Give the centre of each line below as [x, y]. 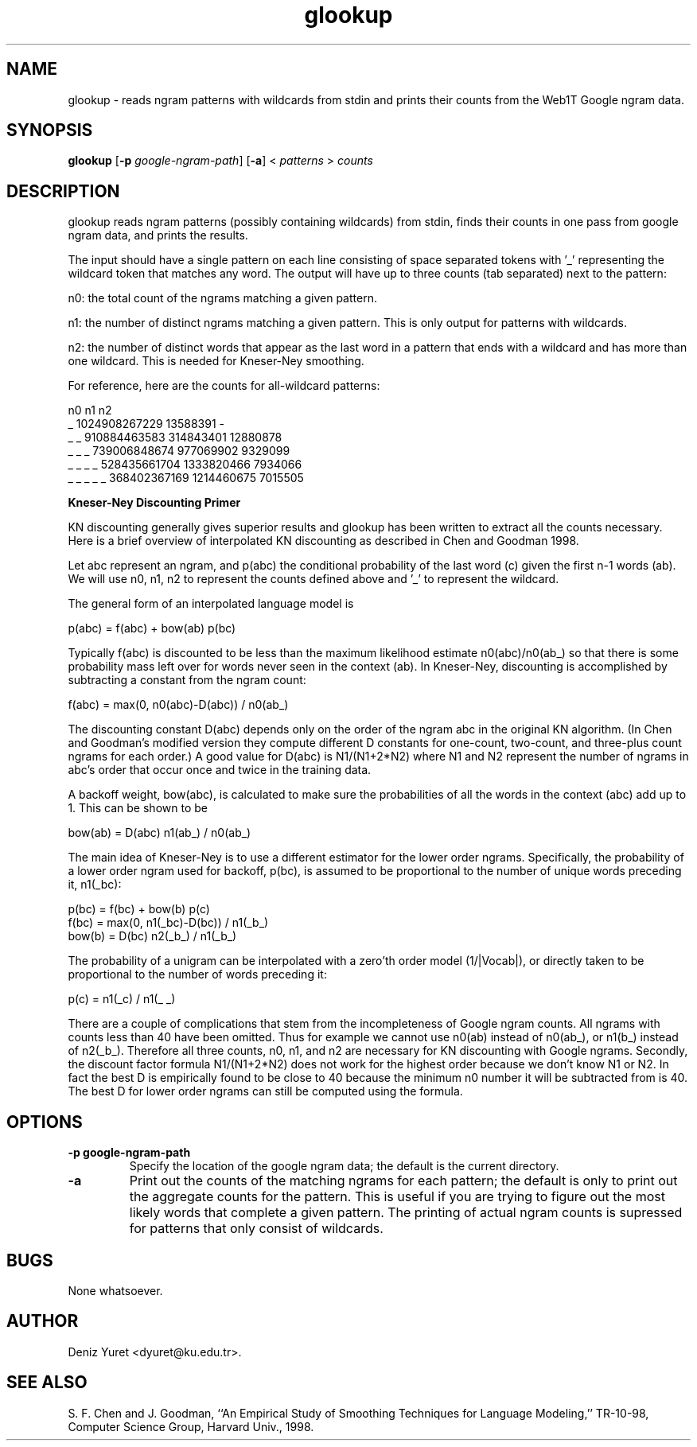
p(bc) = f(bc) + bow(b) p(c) [139, 909]
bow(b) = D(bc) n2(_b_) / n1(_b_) [152, 936]
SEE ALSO [47, 1383]
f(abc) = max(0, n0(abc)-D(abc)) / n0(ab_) [178, 705]
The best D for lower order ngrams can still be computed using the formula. [265, 1091]
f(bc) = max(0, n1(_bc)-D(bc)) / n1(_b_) [168, 923]
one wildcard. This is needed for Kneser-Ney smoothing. [216, 361]
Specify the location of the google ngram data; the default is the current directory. [344, 1166]
